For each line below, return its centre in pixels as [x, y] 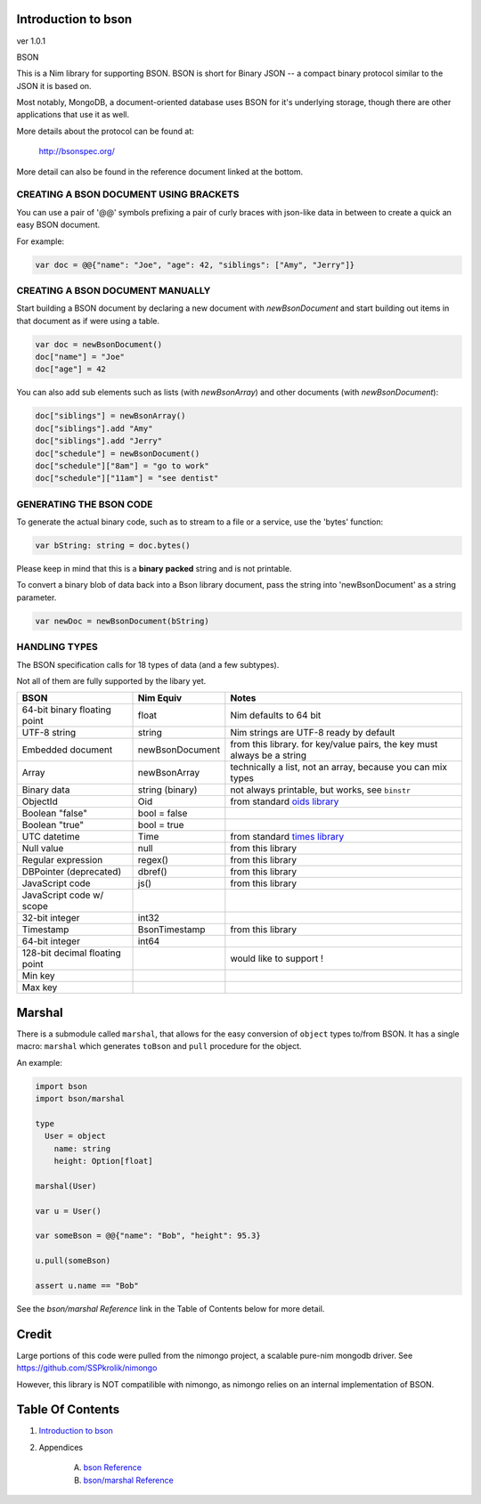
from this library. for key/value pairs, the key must [334, 744]
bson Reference [113, 1467]
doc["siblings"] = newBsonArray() [110, 416]
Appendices [61, 1447]
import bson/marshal [80, 1099]
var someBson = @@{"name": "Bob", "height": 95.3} [148, 1236]
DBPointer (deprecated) [72, 872]
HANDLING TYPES [57, 647]
